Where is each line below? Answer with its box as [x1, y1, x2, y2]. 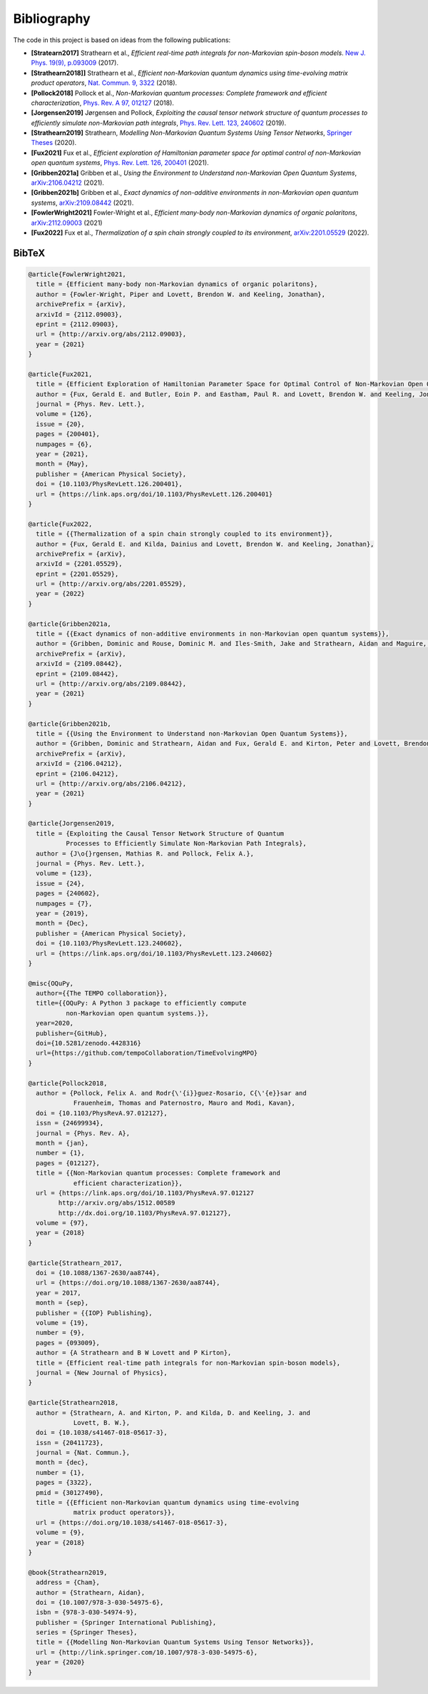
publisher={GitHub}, [36, 1029, 108, 1038]
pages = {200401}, [36, 430, 100, 438]
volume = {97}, [36, 1219, 89, 1227]
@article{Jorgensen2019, [28, 819, 116, 828]
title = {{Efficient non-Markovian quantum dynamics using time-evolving [36, 1498, 300, 1507]
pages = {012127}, [36, 1159, 100, 1167]
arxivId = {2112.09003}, [36, 310, 123, 318]
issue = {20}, [36, 420, 86, 428]
